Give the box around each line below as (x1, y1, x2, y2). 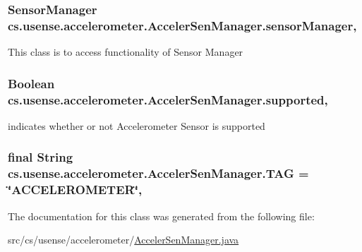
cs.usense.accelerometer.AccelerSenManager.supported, (8, 90, 328, 108)
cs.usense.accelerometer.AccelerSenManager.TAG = (8, 164, 309, 182)
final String (8, 148, 73, 166)
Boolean (8, 74, 55, 92)
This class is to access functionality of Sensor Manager (8, 44, 243, 59)
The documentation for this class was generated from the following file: (8, 208, 315, 223)
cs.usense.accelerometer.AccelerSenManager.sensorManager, (8, 16, 357, 34)
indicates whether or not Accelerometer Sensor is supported (8, 118, 265, 133)
